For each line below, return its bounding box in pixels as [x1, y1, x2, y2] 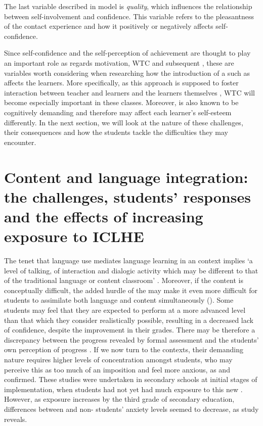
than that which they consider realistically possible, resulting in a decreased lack [4, 314, 253, 325]
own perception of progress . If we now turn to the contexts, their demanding [4, 344, 243, 355]
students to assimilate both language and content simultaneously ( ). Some [4, 295, 234, 305]
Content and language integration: [4, 166, 248, 187]
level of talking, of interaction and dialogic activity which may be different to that [4, 265, 258, 275]
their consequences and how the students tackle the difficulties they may [4, 127, 228, 137]
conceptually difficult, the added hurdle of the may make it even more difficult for [4, 285, 258, 295]
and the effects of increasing [4, 206, 203, 226]
